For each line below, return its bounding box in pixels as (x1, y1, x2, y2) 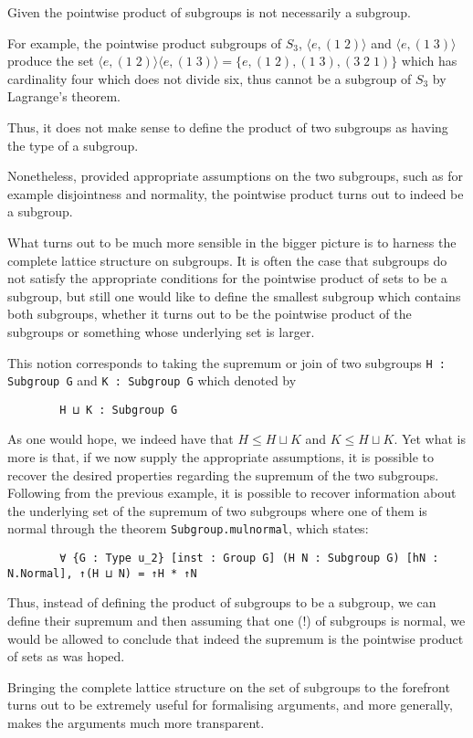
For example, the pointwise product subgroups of (7, 33, 282, 52)
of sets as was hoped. (7, 647, 125, 666)
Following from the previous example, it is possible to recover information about (7, 483, 457, 502)
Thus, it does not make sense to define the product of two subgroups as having (7, 117, 448, 136)
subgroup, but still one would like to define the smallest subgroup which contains (7, 286, 461, 305)
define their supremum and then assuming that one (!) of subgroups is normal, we (7, 611, 466, 629)
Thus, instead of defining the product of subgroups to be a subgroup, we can (7, 593, 436, 612)
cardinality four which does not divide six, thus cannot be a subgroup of (7, 69, 412, 88)
